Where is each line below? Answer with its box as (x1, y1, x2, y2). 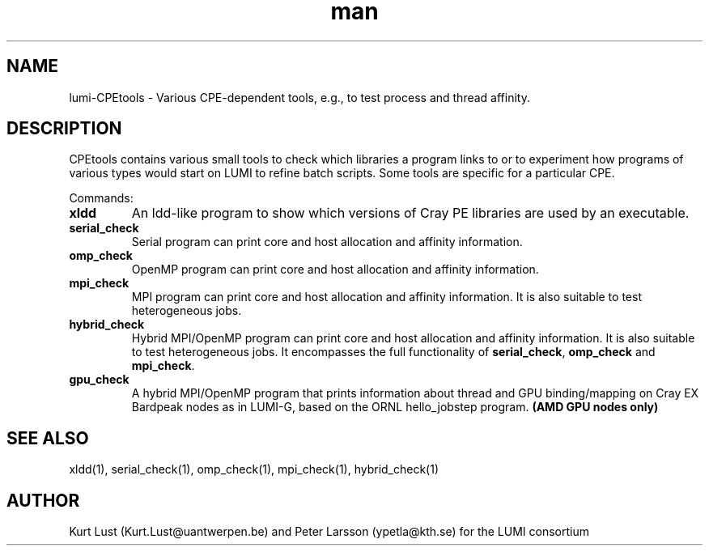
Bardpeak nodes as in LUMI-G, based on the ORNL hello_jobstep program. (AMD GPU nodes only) (131, 400, 659, 414)
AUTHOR (6, 490, 80, 511)
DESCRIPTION (6, 118, 122, 139)
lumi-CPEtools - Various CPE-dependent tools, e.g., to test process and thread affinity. (69, 90, 530, 104)
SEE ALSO (6, 427, 89, 448)
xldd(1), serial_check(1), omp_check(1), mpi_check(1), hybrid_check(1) (69, 462, 439, 477)
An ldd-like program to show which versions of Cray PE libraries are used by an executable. (131, 205, 690, 222)
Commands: (69, 191, 134, 206)
